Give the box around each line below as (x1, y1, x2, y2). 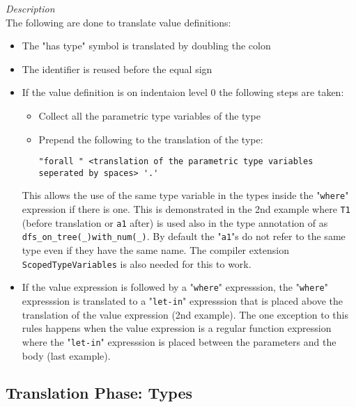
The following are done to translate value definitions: (6, 15, 231, 29)
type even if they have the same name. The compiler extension (22, 243, 289, 257)
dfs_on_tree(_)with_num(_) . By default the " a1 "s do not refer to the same (22, 229, 346, 244)
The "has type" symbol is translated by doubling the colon (22, 38, 271, 53)
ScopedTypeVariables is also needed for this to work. (22, 256, 251, 271)
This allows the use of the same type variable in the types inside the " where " (22, 188, 349, 202)
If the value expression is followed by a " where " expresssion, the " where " (22, 280, 328, 294)
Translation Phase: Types (6, 382, 193, 404)
